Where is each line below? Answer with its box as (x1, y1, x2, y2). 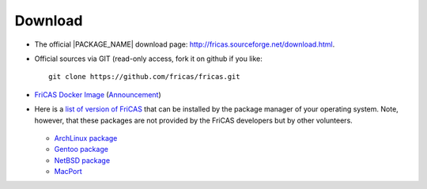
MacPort (54, 167, 82, 176)
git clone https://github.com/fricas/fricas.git (48, 72, 240, 81)
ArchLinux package (54, 133, 118, 142)
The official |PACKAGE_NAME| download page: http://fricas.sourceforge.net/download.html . (34, 40, 335, 49)
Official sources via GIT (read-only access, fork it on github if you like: (34, 54, 263, 63)
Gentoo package (54, 145, 108, 154)
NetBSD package (54, 155, 111, 165)
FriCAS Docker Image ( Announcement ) (34, 89, 161, 99)
